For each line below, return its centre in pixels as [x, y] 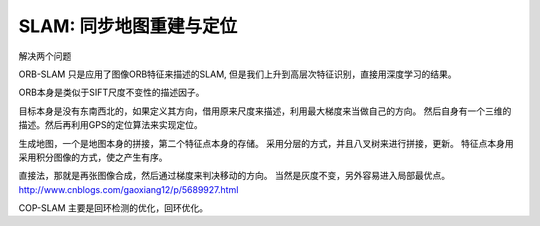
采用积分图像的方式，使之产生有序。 [93, 157]
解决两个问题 [45, 56]
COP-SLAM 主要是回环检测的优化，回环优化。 [113, 208]
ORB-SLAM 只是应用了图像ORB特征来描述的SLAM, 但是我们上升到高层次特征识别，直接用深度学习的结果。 [237, 74]
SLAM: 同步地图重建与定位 [128, 26]
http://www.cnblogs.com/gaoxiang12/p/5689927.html [128, 189]
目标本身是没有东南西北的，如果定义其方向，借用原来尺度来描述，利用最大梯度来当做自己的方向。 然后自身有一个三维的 [265, 111]
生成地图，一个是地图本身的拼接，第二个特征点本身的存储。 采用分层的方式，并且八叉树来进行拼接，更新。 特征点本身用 [266, 143]
